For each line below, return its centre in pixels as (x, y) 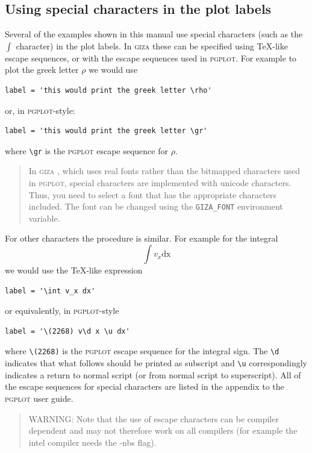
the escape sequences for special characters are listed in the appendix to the (145, 386)
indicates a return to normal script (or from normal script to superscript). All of (153, 374)
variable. (44, 218)
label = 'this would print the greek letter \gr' (106, 131)
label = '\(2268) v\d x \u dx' (67, 331)
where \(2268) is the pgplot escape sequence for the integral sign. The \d (142, 351)
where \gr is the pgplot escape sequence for (86, 150)
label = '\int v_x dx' (50, 291)
